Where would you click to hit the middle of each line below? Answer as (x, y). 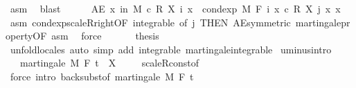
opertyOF (26, 36)
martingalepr (323, 22)
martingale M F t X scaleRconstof (109, 63)
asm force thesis (105, 36)
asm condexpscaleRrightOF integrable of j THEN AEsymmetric (150, 22)
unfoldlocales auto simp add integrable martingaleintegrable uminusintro (171, 49)
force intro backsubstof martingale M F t (102, 76)
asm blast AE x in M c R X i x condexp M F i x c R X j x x (175, 8)
